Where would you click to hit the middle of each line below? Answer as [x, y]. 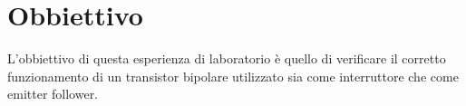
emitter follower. [53, 94]
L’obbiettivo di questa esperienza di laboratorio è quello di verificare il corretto [227, 58]
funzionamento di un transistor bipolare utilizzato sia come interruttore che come [233, 76]
